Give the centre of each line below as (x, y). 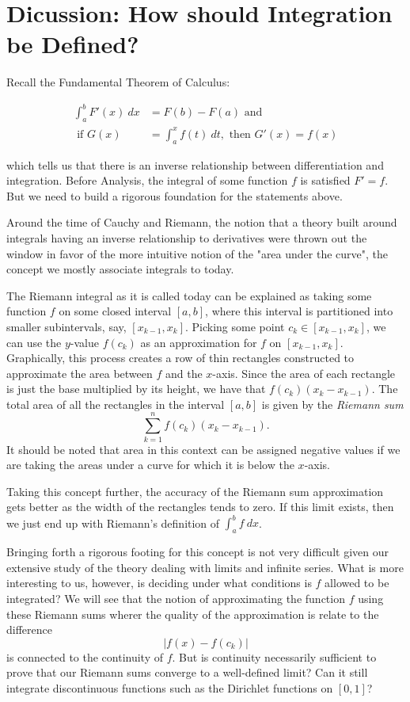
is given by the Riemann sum (332, 404)
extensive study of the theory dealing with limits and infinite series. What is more (205, 567)
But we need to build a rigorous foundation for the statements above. (175, 195)
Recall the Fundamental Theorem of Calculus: (118, 82)
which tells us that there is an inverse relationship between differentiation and (195, 164)
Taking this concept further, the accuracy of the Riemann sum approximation (195, 491)
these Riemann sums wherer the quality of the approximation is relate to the (193, 614)
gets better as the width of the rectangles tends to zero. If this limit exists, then (200, 507)
